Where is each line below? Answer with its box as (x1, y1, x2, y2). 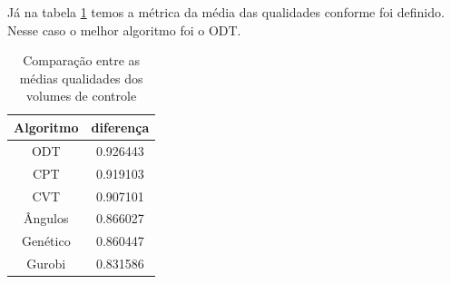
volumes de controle (26, 86, 137, 105)
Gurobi (26, 254, 66, 273)
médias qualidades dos (19, 68, 143, 87)
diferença (91, 117, 150, 136)
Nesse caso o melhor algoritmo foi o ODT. (7, 20, 241, 39)
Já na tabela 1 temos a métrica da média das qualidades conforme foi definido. (7, 3, 445, 21)
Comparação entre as (23, 51, 141, 70)
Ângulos (24, 209, 69, 228)
